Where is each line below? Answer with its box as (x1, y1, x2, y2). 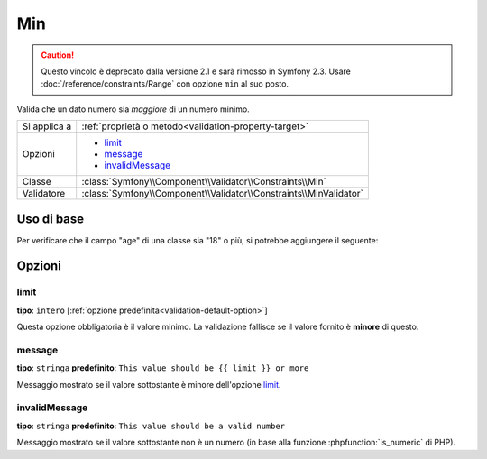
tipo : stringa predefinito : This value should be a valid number (16, 420, 286, 431)
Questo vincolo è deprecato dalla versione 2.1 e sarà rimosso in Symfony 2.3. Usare (41, 66, 352, 77)
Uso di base (16, 211, 85, 226)
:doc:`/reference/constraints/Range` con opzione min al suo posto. (41, 78, 289, 89)
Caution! (41, 50, 75, 60)
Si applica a (22, 120, 72, 133)
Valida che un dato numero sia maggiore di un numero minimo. (16, 104, 250, 115)
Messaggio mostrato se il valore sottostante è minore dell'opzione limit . (16, 379, 281, 390)
